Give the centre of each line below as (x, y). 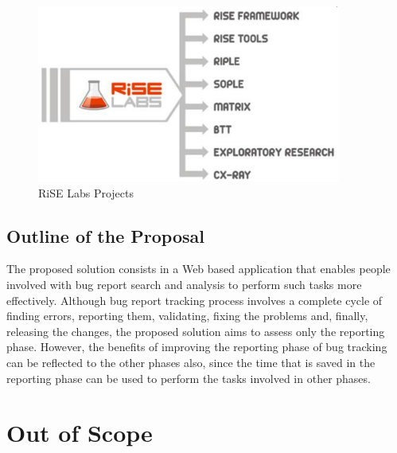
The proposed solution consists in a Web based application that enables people (198, 269)
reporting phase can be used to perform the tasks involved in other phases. (189, 378)
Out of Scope (80, 433)
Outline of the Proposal (105, 235)
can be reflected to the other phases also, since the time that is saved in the (191, 362)
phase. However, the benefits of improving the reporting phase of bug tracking (197, 347)
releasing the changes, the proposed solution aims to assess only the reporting (196, 331)
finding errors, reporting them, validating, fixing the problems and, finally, (187, 316)
